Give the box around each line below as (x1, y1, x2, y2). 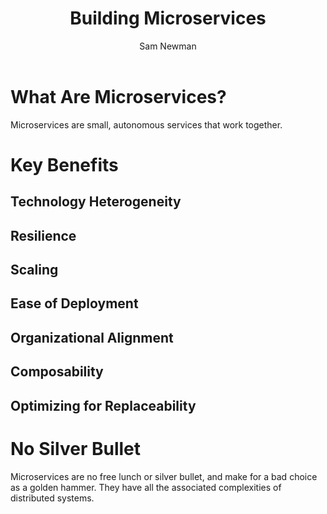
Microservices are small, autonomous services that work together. (10, 118, 283, 131)
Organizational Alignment (10, 329, 174, 346)
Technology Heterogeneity (10, 193, 182, 211)
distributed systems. (10, 492, 95, 504)
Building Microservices (69, 7, 267, 30)
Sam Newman (139, 40, 197, 52)
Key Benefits (10, 153, 119, 176)
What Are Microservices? (10, 85, 227, 108)
